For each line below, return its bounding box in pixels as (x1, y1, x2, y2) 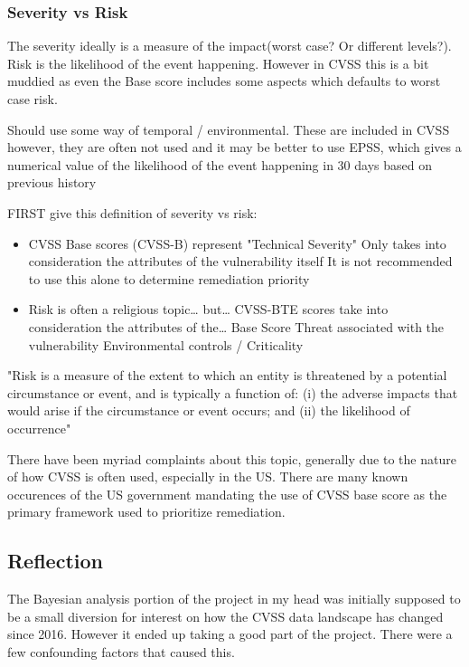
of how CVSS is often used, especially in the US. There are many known (7, 467, 408, 486)
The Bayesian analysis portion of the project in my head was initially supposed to (7, 589, 461, 608)
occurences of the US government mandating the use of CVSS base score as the (7, 484, 447, 503)
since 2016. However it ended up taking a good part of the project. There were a (7, 624, 453, 643)
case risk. (7, 90, 58, 108)
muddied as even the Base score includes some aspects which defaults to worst (7, 71, 441, 91)
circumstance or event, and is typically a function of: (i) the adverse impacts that (7, 383, 458, 402)
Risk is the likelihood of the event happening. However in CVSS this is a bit (7, 53, 429, 72)
